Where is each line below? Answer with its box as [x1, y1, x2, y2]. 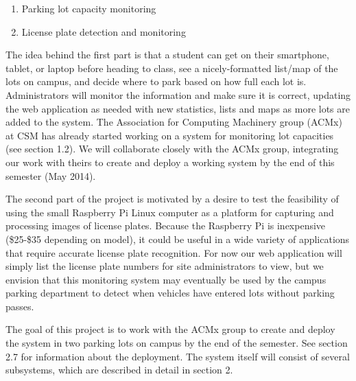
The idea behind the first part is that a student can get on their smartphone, [5, 47, 329, 62]
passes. [5, 299, 34, 313]
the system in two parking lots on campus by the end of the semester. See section [5, 336, 348, 350]
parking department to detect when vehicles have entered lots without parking [5, 286, 335, 300]
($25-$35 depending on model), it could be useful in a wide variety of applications [5, 231, 350, 246]
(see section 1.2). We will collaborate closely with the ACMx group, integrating [5, 141, 339, 156]
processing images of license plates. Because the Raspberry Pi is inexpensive [5, 218, 326, 233]
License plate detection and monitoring [21, 24, 186, 38]
